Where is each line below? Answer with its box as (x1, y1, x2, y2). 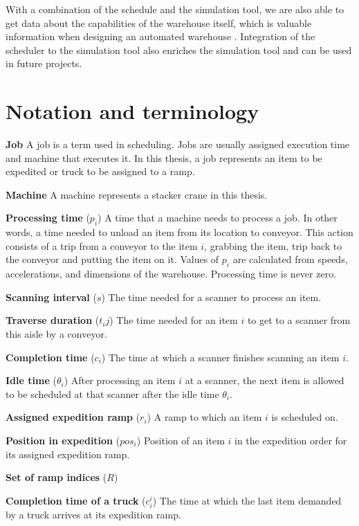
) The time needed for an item (109, 313, 238, 327)
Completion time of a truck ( (6, 493, 146, 507)
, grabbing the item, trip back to (204, 238, 342, 253)
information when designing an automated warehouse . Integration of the (6, 29, 315, 44)
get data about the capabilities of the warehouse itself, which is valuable (6, 15, 312, 30)
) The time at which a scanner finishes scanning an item (101, 350, 340, 364)
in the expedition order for (234, 433, 347, 447)
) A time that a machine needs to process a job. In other (98, 210, 338, 225)
